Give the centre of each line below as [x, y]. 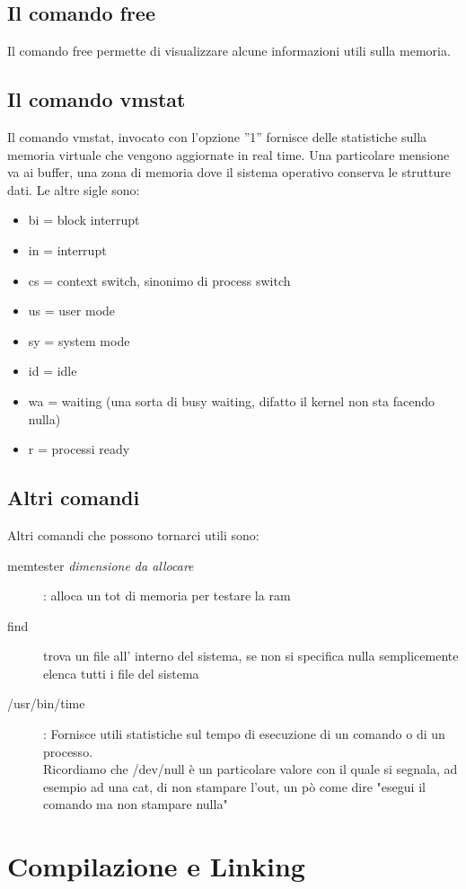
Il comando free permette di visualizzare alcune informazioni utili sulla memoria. [229, 51]
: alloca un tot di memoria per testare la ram [167, 596]
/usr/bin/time [46, 703]
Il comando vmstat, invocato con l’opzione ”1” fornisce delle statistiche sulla [217, 137]
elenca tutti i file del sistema [121, 673]
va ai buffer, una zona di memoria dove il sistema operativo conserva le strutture [229, 172]
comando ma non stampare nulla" [136, 804]
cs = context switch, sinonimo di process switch [159, 280]
